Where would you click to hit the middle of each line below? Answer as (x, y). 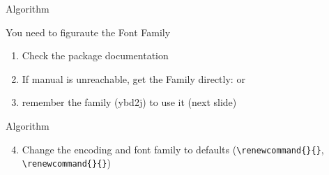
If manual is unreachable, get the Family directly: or (133, 78)
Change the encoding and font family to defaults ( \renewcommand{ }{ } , (173, 149)
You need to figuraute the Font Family (88, 32)
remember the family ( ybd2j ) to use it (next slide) (129, 102)
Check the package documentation (95, 55)
